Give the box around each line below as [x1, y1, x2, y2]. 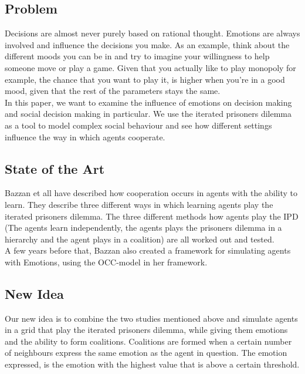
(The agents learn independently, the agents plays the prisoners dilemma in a [5, 221, 282, 234]
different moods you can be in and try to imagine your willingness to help [5, 50, 270, 62]
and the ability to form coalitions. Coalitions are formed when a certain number [5, 335, 292, 347]
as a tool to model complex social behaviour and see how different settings [5, 119, 272, 131]
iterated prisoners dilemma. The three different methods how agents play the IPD [5, 210, 299, 222]
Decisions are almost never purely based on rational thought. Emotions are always [5, 27, 300, 39]
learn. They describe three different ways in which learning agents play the [5, 198, 273, 210]
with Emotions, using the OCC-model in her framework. [5, 255, 208, 268]
